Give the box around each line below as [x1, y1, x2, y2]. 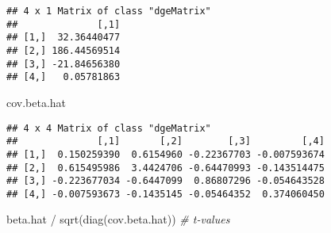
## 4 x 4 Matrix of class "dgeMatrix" [6, 122, 211, 134]
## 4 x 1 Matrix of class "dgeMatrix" [6, 6, 211, 17]
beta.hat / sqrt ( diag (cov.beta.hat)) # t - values [6, 211, 230, 227]
